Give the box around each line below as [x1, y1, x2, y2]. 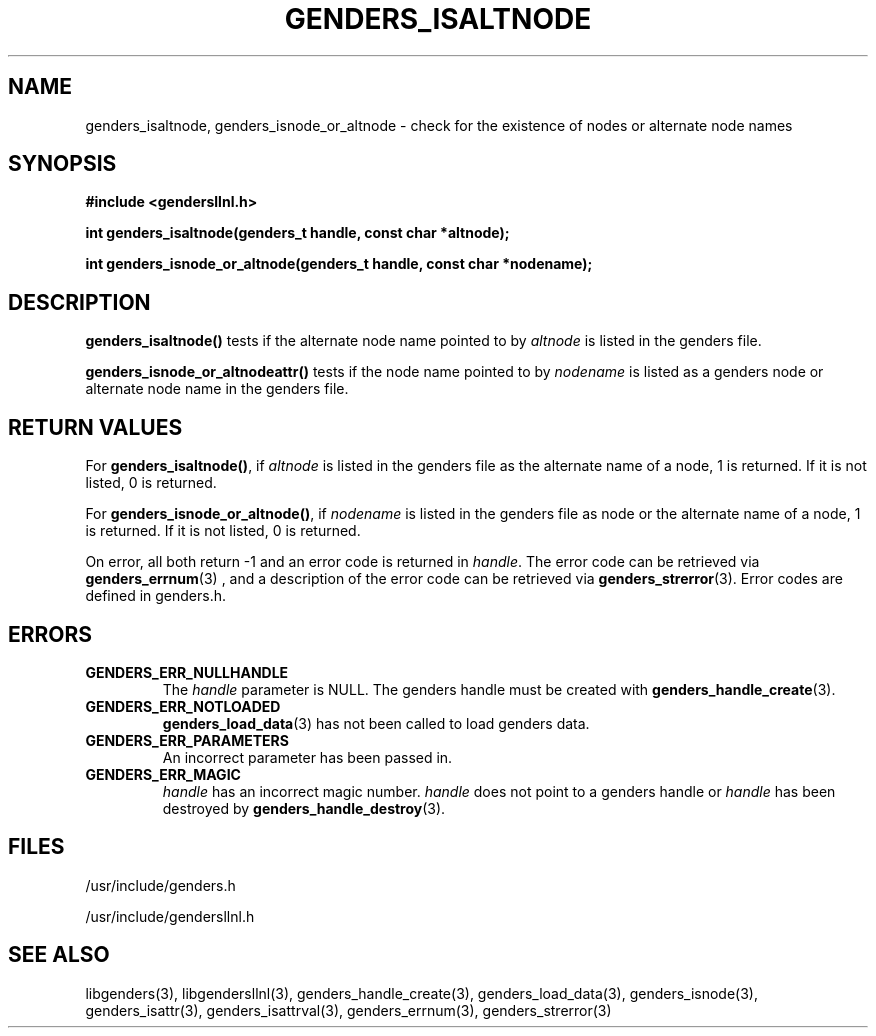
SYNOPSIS [8, 151, 117, 177]
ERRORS [8, 621, 93, 647]
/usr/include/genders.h [85, 876, 236, 894]
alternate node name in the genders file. [85, 380, 349, 398]
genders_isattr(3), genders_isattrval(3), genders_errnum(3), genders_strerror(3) [85, 1001, 612, 1019]
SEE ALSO [8, 942, 110, 968]
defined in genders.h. [85, 587, 226, 605]
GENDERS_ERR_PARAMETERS [85, 731, 289, 749]
